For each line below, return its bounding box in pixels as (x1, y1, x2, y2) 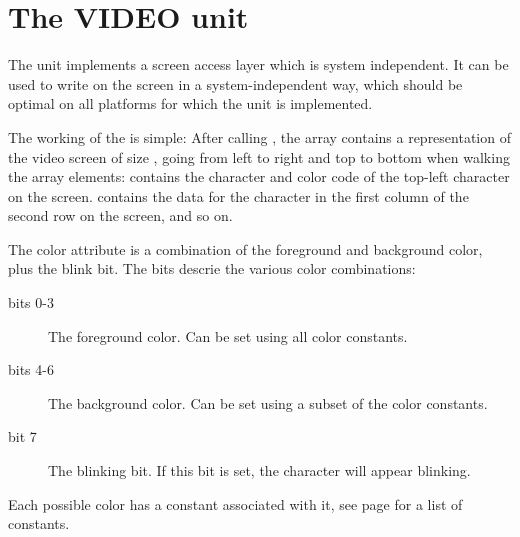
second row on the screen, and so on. (8, 205, 233, 226)
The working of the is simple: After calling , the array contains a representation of (8, 126, 511, 147)
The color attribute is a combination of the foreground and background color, (8, 238, 483, 259)
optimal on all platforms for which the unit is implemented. (8, 93, 373, 114)
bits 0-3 (8, 292, 54, 313)
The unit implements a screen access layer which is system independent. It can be (8, 54, 509, 75)
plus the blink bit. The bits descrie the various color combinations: (8, 258, 416, 279)
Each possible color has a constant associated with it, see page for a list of (8, 493, 463, 514)
